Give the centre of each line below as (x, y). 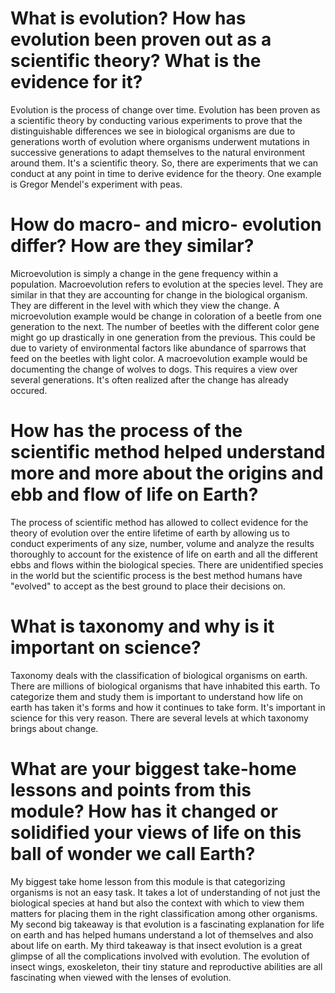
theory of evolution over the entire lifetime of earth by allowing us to (150, 533)
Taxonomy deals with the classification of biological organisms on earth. (159, 675)
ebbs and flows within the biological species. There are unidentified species (167, 564)
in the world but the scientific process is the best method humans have (156, 575)
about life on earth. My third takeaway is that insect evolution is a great (156, 945)
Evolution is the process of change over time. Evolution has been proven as (165, 109)
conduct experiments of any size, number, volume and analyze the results (162, 543)
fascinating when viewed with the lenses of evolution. (121, 977)
